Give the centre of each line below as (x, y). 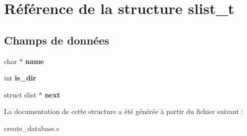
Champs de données (57, 40)
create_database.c (32, 128)
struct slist (20, 94)
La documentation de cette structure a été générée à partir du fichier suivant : (124, 111)
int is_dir (20, 78)
